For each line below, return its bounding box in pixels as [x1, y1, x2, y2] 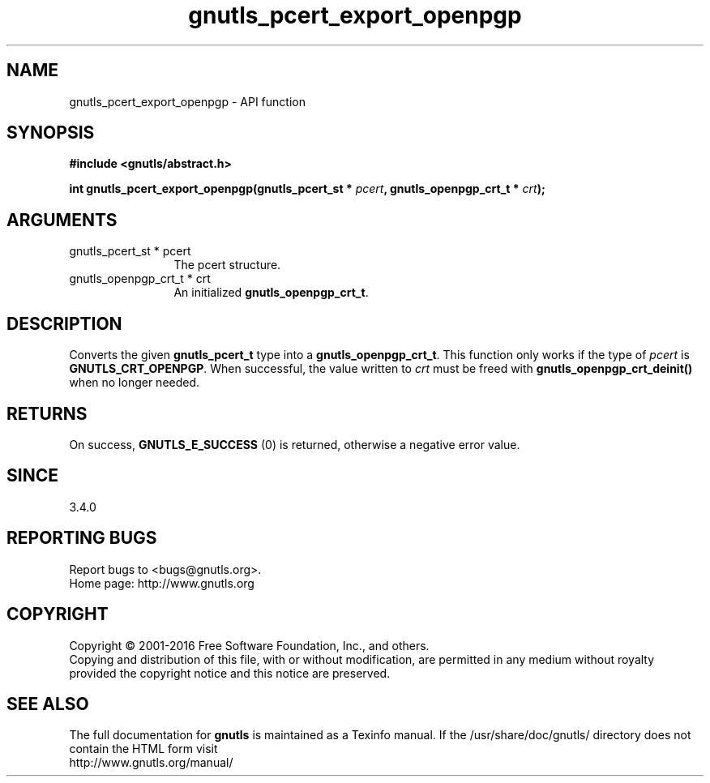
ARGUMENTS [6, 209, 118, 230]
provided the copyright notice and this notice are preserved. [69, 665, 391, 680]
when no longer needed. [69, 375, 200, 390]
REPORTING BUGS [6, 528, 157, 549]
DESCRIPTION [6, 313, 122, 334]
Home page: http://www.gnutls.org [69, 575, 254, 590]
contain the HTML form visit [69, 742, 218, 756]
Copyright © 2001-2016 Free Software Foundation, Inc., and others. [69, 638, 430, 652]
